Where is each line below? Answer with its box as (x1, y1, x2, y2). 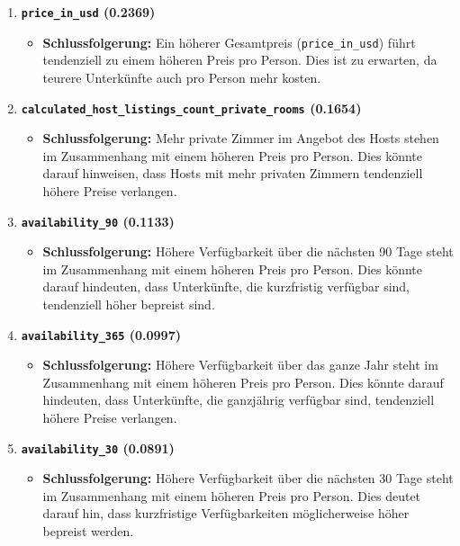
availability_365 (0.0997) (21, 325, 181, 344)
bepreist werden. (42, 522, 134, 541)
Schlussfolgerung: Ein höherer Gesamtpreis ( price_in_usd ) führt (42, 32, 416, 51)
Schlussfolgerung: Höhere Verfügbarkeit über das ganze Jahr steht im (42, 355, 438, 374)
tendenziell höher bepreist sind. (42, 294, 215, 313)
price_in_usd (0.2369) (21, 3, 156, 21)
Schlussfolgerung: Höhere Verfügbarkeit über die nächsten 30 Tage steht (42, 469, 454, 488)
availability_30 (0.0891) (21, 438, 175, 457)
